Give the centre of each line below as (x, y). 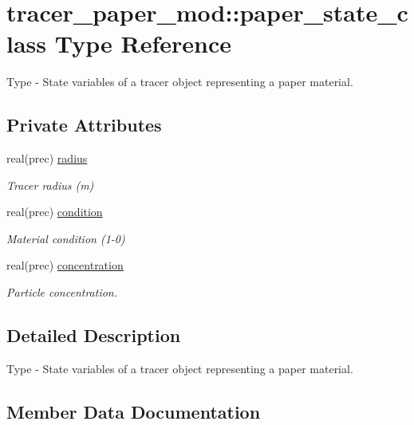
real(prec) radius (47, 158)
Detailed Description (94, 335)
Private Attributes (84, 125)
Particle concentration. (62, 292)
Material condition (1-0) (66, 238)
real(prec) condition (55, 212)
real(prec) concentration (65, 265)
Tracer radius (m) (50, 185)
